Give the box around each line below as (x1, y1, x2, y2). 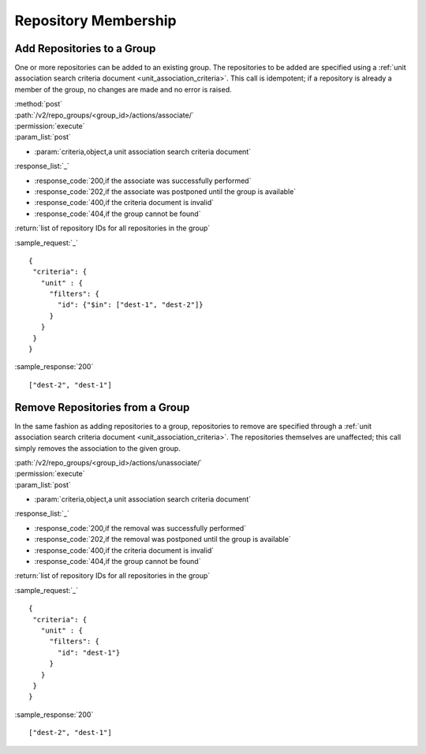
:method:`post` (14, 99, 63, 109)
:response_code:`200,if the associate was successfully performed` (34, 176, 252, 185)
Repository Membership (14, 12, 177, 29)
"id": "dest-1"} (58, 648, 121, 657)
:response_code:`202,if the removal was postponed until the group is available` (34, 535, 291, 544)
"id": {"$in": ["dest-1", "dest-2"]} (58, 300, 204, 309)
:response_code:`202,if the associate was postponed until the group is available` (34, 186, 297, 196)
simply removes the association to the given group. (14, 443, 181, 453)
